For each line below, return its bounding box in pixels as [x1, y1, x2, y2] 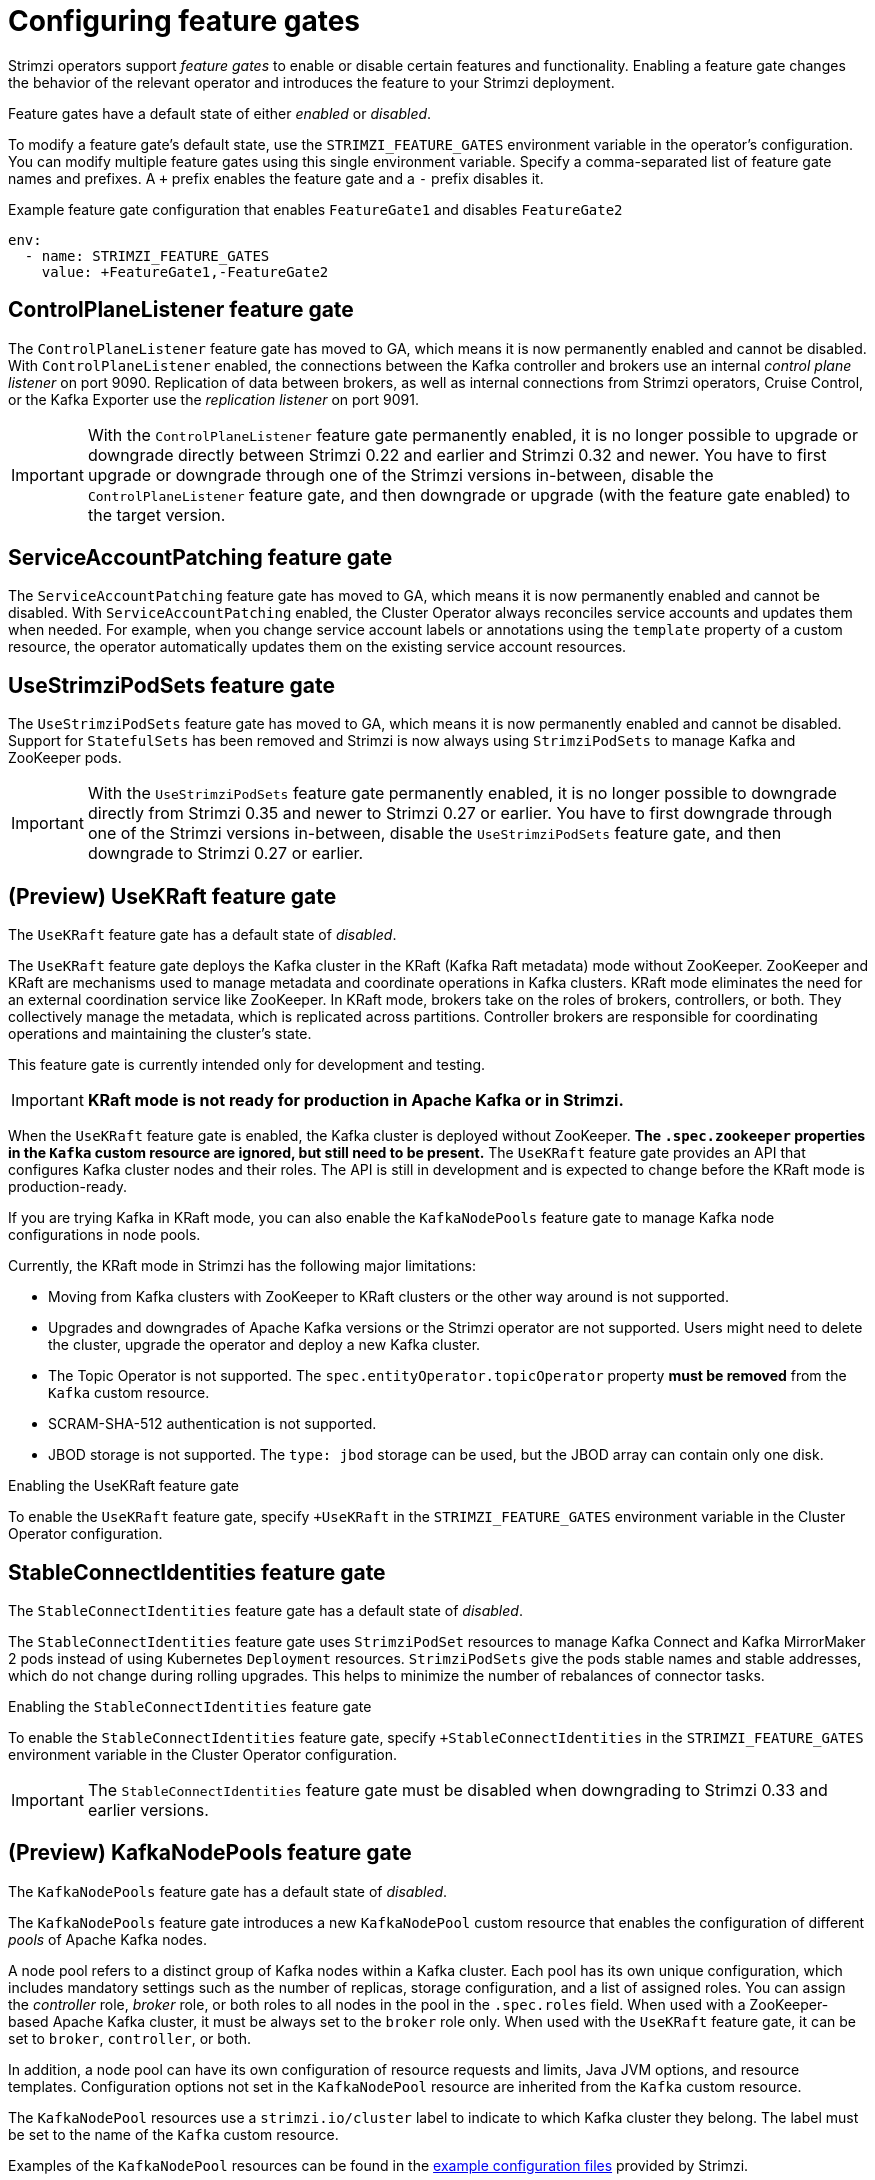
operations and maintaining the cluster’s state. [8, 1025, 312, 1043]
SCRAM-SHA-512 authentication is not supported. [48, 1415, 377, 1433]
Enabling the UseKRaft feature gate [8, 1477, 240, 1495]
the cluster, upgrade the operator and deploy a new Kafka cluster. [48, 1336, 481, 1354]
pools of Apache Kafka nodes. [8, 1930, 207, 1948]
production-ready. [8, 1178, 128, 1196]
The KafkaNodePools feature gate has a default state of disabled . [8, 1882, 448, 1900]
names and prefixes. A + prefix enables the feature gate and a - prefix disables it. [8, 169, 544, 187]
